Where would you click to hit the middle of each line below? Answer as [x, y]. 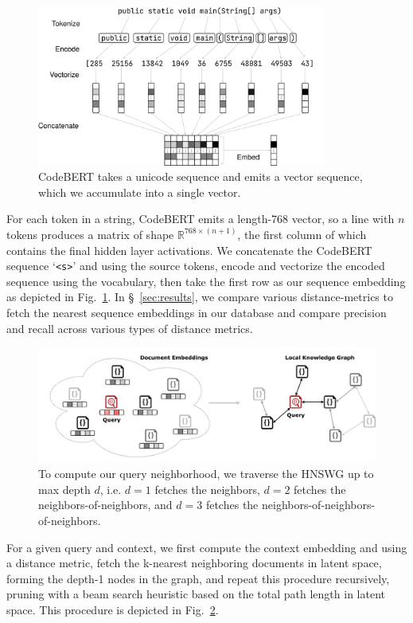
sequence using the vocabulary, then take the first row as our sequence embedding [206, 281]
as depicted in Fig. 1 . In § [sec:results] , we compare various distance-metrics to [200, 297]
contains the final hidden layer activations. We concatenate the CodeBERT [189, 250]
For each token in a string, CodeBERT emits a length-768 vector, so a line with [201, 219]
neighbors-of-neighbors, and [105, 505]
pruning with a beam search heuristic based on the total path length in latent [196, 594]
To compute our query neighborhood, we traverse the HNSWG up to [206, 474]
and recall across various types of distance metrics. [130, 328]
